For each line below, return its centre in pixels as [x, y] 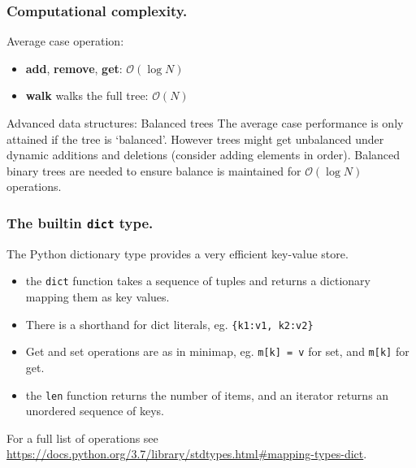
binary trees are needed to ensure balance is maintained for [154, 170]
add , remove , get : [74, 68]
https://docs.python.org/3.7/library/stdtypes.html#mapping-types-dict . [187, 454]
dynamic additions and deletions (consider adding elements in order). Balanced [204, 155]
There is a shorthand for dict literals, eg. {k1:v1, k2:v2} [169, 324]
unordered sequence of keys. [95, 411]
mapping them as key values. [97, 297]
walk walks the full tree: [87, 95]
